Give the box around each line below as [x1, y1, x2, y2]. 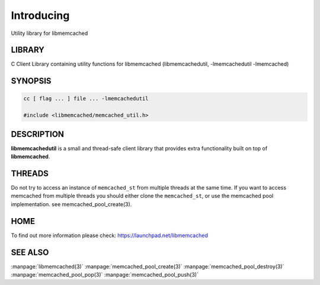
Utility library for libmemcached [11, 30, 88, 37]
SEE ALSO [11, 247, 49, 257]
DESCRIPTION [11, 129, 65, 139]
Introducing [11, 9, 70, 22]
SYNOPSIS [11, 76, 52, 86]
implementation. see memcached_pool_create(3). [11, 200, 132, 207]
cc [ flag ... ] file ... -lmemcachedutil [23, 95, 149, 102]
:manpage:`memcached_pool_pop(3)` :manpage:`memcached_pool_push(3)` [11, 271, 199, 278]
